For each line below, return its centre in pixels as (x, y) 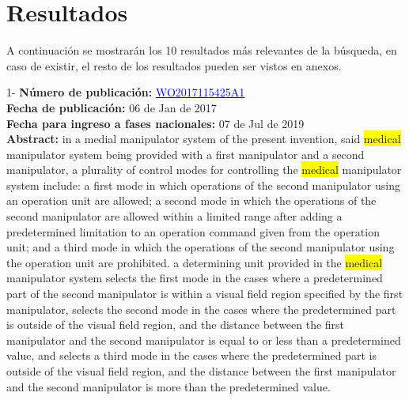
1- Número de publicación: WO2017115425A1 (126, 92)
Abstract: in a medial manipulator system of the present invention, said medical (204, 139)
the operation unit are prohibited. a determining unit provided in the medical (195, 262)
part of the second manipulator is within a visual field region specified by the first (205, 294)
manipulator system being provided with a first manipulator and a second (186, 154)
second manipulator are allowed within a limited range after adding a (174, 216)
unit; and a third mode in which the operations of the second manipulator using (201, 247)
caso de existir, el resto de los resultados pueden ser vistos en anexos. (174, 65)
